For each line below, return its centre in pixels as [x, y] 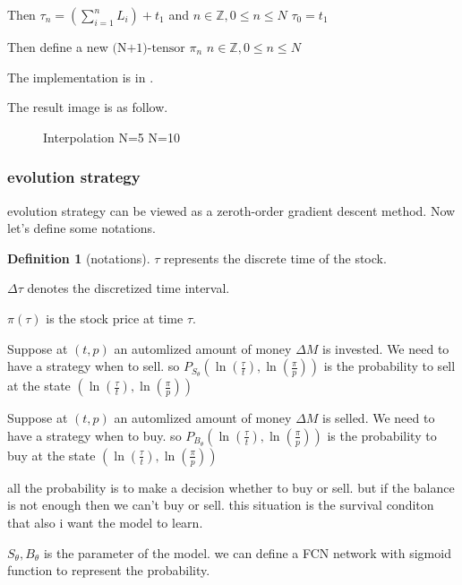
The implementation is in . [81, 77]
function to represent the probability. [109, 570]
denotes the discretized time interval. [128, 288]
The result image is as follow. [88, 107]
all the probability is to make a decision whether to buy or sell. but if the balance [231, 487]
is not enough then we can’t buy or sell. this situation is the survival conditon [221, 505]
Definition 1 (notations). [79, 258]
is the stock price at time [115, 318]
